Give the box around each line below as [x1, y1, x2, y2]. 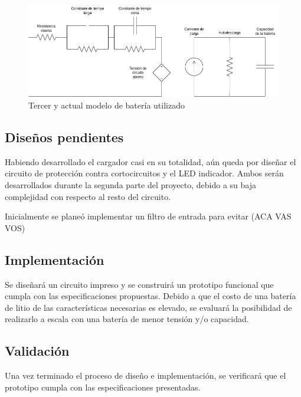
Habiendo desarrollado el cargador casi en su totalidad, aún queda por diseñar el [5, 155, 296, 168]
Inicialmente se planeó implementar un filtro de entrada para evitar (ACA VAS [5, 210, 292, 222]
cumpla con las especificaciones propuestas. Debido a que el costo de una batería [5, 290, 296, 302]
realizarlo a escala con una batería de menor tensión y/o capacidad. [5, 313, 249, 325]
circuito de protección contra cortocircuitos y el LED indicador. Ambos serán [5, 167, 284, 179]
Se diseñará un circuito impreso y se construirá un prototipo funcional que [5, 278, 274, 290]
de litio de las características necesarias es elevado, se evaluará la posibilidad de [5, 301, 292, 313]
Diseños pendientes [5, 127, 124, 146]
